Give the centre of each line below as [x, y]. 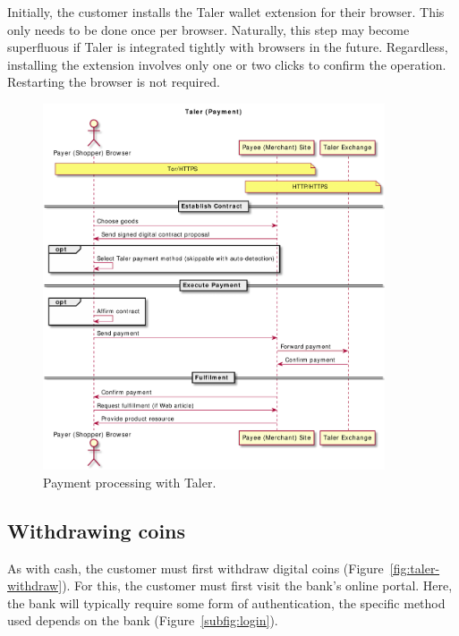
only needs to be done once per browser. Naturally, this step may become [208, 29]
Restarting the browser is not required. [114, 82]
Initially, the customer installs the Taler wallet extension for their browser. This [226, 12]
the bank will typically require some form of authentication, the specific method [226, 602]
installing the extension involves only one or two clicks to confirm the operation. [227, 64]
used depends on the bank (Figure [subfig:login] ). [143, 620]
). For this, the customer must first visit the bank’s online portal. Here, [257, 585]
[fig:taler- [415, 568]
